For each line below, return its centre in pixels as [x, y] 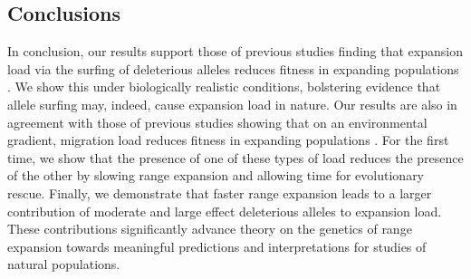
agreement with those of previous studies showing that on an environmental [217, 122]
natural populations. [64, 264]
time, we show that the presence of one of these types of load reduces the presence [235, 157]
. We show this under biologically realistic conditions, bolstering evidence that [224, 87]
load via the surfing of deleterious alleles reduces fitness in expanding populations [233, 68]
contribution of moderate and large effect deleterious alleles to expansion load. [225, 211]
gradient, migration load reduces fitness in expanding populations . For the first [228, 140]
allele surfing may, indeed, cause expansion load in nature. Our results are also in [232, 104]
